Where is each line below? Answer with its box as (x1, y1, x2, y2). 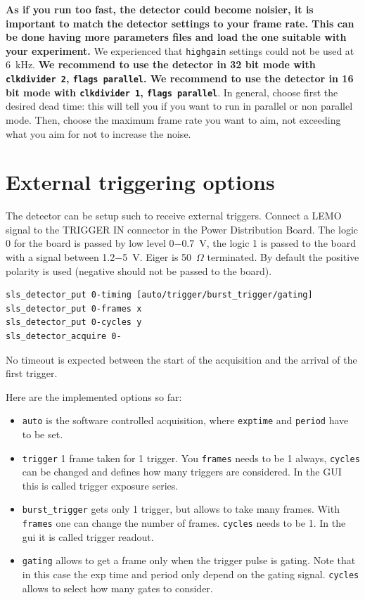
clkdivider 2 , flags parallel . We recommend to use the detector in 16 (6, 71, 354, 86)
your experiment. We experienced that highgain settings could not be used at (6, 43, 354, 58)
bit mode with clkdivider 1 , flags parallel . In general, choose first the (6, 84, 338, 99)
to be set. (22, 427, 63, 442)
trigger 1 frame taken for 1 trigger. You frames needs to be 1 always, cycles (22, 450, 360, 465)
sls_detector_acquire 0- (6, 331, 122, 341)
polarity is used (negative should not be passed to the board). (6, 263, 272, 278)
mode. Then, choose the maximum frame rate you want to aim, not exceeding (6, 112, 341, 127)
